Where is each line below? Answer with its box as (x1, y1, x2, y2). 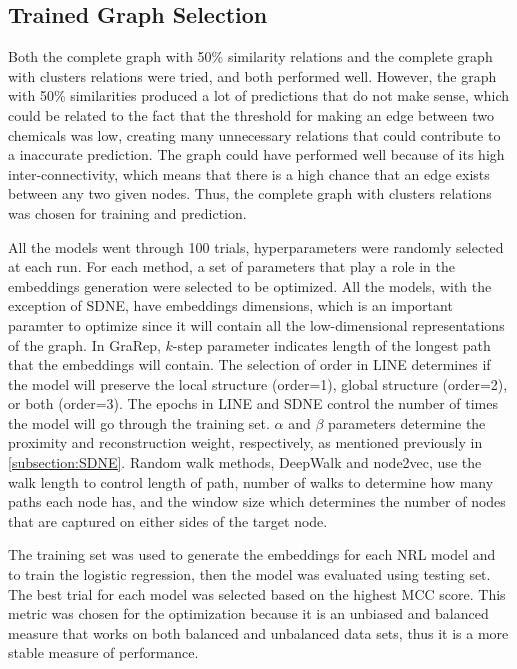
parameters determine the (328, 412, 486, 433)
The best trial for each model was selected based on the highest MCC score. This (8, 583, 506, 604)
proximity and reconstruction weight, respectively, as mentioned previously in (8, 432, 483, 453)
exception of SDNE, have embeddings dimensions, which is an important (8, 295, 453, 316)
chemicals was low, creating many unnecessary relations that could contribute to (8, 124, 501, 145)
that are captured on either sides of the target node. (8, 510, 328, 531)
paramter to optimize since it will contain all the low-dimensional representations (8, 314, 505, 335)
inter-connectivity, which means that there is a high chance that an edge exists (8, 163, 490, 184)
